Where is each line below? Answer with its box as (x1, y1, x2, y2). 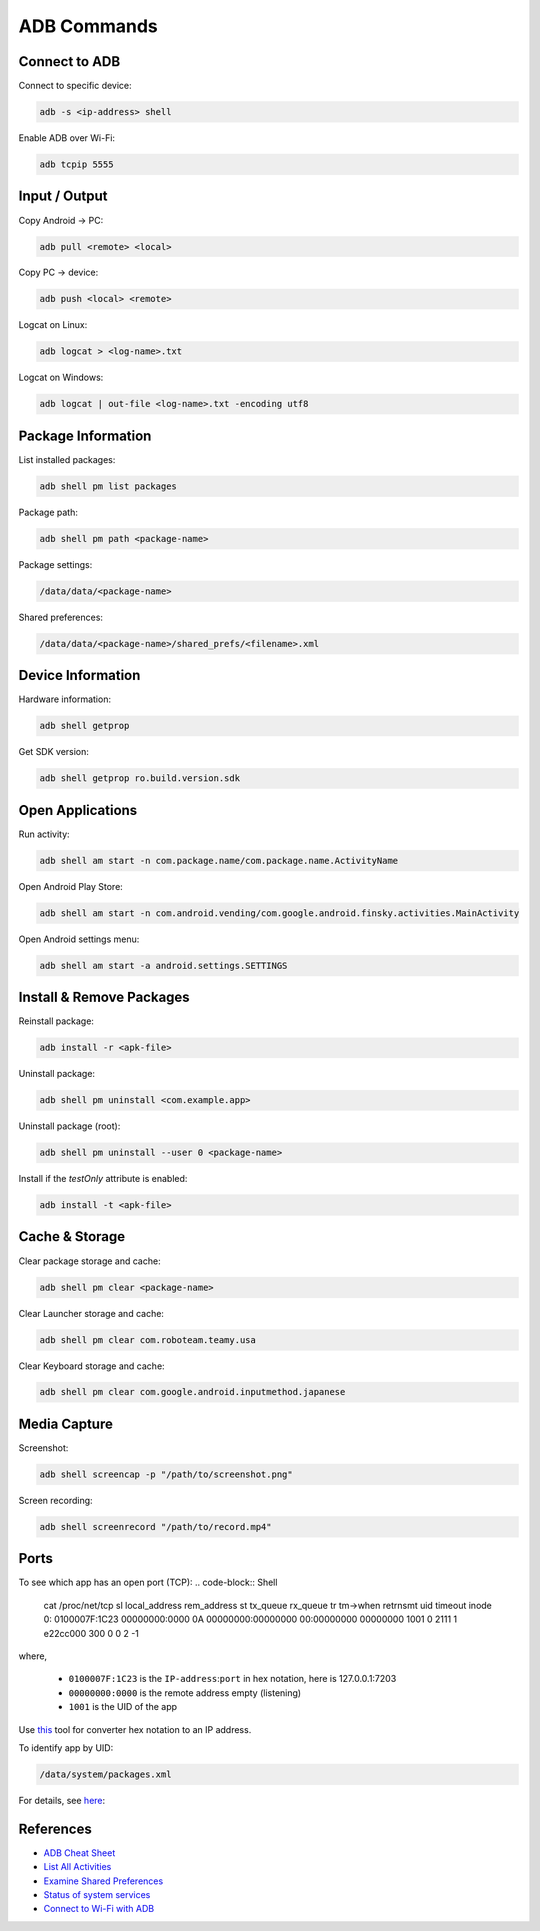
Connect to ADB (18, 53, 121, 70)
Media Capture (18, 1415, 114, 1432)
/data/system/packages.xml (39, 1768, 172, 1780)
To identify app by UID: (18, 1741, 114, 1754)
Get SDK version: (18, 746, 90, 758)
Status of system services (43, 1889, 151, 1900)
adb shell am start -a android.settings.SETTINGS (39, 960, 288, 971)
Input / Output (18, 188, 109, 205)
